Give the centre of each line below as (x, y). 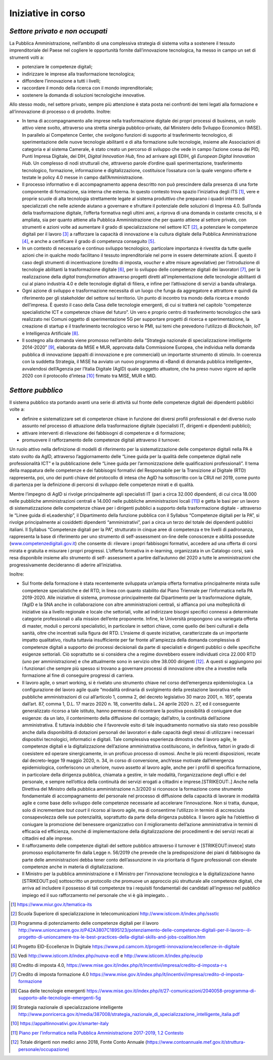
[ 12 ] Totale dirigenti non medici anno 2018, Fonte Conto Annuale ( (79, 1042)
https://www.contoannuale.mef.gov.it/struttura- (196, 1042)
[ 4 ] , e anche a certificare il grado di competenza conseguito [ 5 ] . (89, 241)
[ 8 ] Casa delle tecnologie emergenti (48, 991)
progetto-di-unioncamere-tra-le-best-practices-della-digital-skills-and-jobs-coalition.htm (112, 937)
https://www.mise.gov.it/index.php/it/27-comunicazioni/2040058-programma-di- (171, 991)
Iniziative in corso (47, 13)
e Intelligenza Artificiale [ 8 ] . (51, 333)
